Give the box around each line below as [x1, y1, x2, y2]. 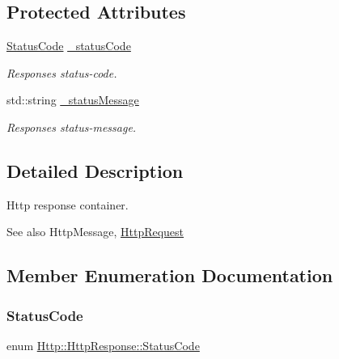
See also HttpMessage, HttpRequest [6, 223, 184, 240]
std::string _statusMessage [6, 91, 139, 108]
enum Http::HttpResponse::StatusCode [6, 336, 200, 353]
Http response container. [6, 196, 129, 213]
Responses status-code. [6, 64, 117, 81]
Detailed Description [6, 158, 184, 183]
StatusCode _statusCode [6, 37, 131, 54]
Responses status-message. [6, 118, 137, 135]
